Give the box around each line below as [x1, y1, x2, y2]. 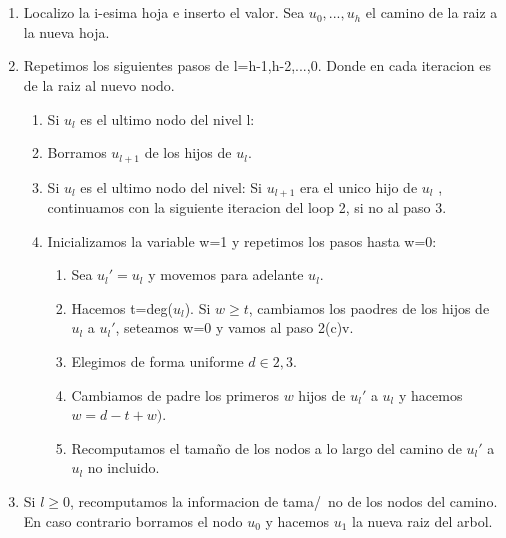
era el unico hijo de [300, 176, 418, 197]
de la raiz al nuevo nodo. [23, 74, 175, 95]
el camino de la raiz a [365, 2, 498, 23]
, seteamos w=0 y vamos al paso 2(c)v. [115, 317, 354, 338]
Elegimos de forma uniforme [71, 351, 244, 372]
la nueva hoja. [23, 21, 110, 42]
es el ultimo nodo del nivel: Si [80, 176, 263, 197]
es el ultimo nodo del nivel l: [80, 108, 255, 129]
